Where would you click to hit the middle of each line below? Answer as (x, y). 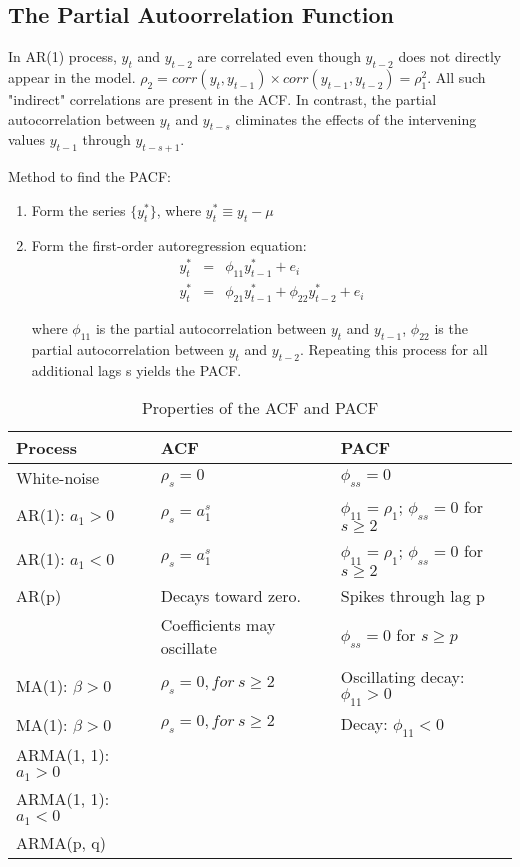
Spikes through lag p (412, 595)
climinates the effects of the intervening (356, 118)
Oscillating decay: (402, 676)
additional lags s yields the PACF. (136, 369)
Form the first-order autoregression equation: (169, 244)
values (27, 139)
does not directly (450, 56)
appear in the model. (72, 77)
